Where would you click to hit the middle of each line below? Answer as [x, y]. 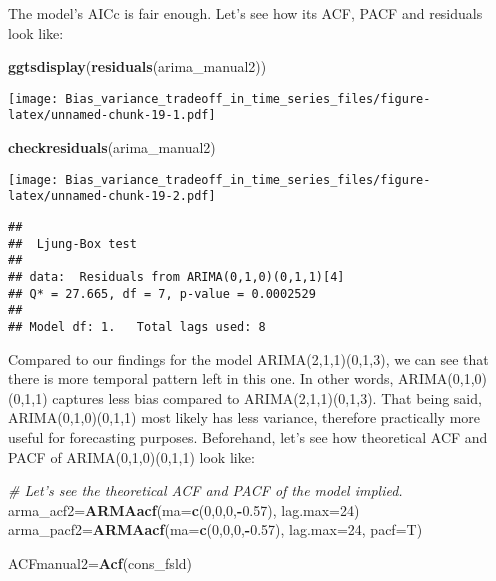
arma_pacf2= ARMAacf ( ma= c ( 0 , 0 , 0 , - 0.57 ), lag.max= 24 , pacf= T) [215, 529]
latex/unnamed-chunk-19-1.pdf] [112, 115]
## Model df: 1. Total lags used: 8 [137, 326]
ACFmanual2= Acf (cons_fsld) [100, 562]
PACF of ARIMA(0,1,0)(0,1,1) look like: [131, 456]
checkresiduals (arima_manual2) [112, 147]
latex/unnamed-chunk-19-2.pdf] [112, 196]
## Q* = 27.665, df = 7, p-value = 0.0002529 [162, 293]
